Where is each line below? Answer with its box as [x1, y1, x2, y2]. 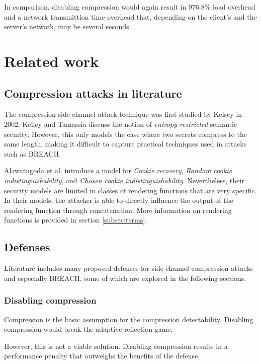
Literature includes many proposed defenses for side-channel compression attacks [4, 263, 253, 273]
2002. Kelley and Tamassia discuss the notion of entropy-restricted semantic [4, 118, 237, 129]
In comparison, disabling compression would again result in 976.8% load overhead [4, 2, 255, 12]
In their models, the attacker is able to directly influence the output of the [4, 195, 233, 205]
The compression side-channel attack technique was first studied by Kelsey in [4, 109, 242, 119]
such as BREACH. [4, 148, 61, 159]
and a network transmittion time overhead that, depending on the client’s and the [4, 11, 257, 22]
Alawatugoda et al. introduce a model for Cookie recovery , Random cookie [4, 165, 232, 176]
